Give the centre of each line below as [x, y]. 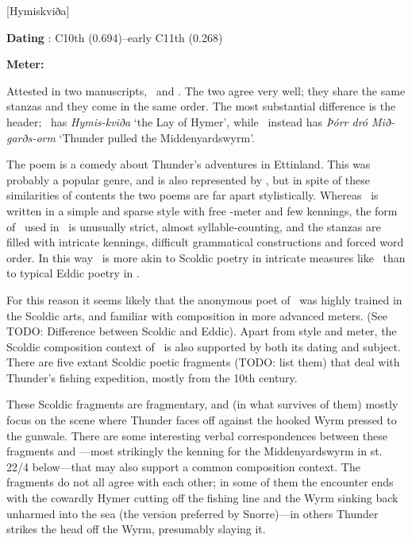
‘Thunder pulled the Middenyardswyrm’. [157, 137]
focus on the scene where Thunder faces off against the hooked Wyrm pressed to [202, 420]
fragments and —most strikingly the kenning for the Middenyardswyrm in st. [194, 451]
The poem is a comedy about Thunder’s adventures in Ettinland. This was [189, 164]
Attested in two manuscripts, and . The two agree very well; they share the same [206, 90]
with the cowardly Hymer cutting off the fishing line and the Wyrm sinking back [202, 498]
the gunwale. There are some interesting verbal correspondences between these [197, 435]
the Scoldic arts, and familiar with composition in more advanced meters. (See [197, 315]
